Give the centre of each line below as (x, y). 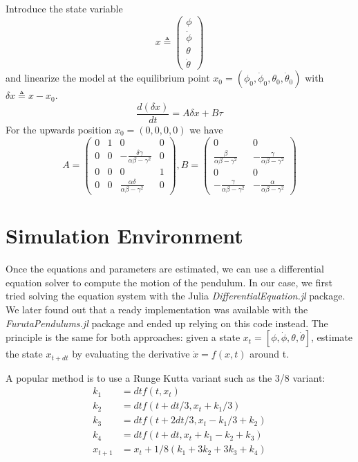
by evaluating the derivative (131, 354)
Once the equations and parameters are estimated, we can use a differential (165, 269)
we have (206, 129)
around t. (270, 354)
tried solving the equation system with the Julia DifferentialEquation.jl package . (176, 296)
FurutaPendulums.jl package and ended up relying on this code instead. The (167, 323)
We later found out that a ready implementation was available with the (157, 309)
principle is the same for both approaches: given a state (123, 337)
